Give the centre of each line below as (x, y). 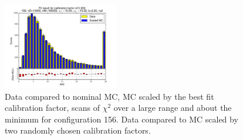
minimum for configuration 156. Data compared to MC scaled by (122, 119)
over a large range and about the (173, 108)
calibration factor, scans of (53, 108)
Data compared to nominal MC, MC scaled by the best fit (109, 96)
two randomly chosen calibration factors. (78, 130)
